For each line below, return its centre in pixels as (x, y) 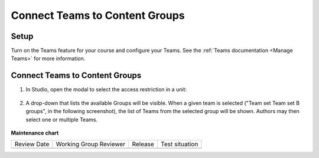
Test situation (179, 144)
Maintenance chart (35, 133)
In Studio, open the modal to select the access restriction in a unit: (106, 90)
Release (143, 144)
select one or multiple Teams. (61, 119)
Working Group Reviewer (91, 144)
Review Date (32, 144)
